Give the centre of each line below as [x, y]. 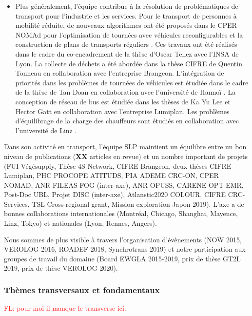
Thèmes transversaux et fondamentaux [82, 289]
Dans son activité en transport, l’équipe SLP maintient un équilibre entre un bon [125, 147]
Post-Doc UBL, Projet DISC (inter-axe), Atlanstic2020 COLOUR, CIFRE [115, 194]
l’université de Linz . [46, 130]
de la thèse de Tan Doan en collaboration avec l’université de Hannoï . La [126, 92]
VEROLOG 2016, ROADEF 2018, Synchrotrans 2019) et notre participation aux [125, 249]
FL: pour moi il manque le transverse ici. [65, 308]
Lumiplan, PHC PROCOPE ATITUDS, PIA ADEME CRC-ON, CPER [111, 175]
